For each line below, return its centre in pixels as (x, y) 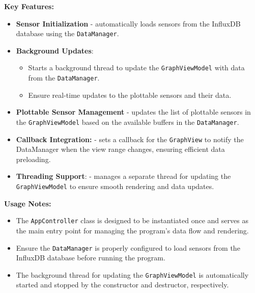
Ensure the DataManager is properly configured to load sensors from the (128, 247)
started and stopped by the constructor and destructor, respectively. (122, 285)
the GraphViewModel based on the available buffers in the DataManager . (127, 122)
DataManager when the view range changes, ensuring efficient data (120, 149)
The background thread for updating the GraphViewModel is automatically (132, 274)
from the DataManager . (64, 78)
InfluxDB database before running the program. (91, 258)
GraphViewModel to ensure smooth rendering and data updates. (115, 186)
